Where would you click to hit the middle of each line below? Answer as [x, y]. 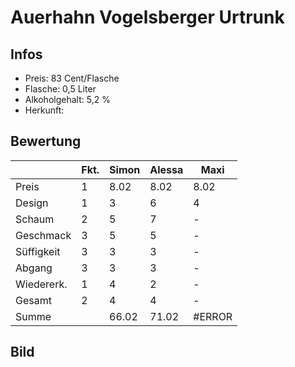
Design [32, 203]
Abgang [34, 268]
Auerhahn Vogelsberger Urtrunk [147, 17]
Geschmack [43, 235]
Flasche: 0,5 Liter [60, 89]
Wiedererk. [41, 284]
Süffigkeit [38, 251]
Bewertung [46, 141]
